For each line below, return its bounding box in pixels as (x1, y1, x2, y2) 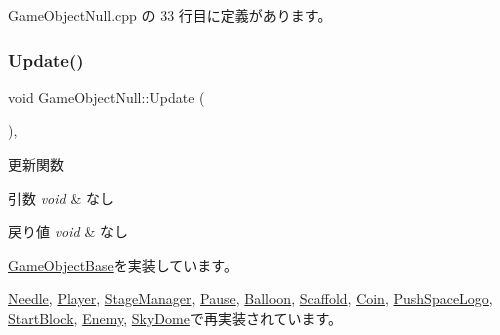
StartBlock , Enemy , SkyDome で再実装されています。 (8, 307, 343, 328)
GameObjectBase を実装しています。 (8, 254, 238, 275)
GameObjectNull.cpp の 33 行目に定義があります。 (8, 5, 332, 25)
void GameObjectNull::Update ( (8, 86, 205, 107)
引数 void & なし (8, 187, 114, 208)
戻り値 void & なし (8, 221, 128, 242)
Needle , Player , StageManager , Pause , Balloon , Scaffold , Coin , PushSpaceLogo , (8, 288, 493, 309)
